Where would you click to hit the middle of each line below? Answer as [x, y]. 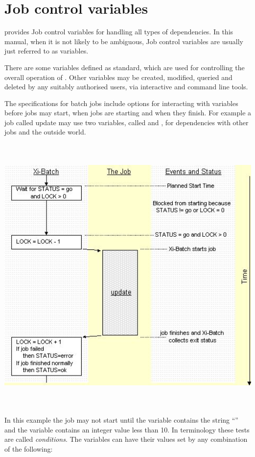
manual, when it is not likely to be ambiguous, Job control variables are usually [124, 41]
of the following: [29, 449]
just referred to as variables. [46, 51]
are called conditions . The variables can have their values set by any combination [126, 439]
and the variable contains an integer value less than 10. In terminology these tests [127, 429]
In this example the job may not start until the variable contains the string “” [121, 420]
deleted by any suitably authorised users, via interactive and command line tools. [126, 87]
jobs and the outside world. [45, 132]
